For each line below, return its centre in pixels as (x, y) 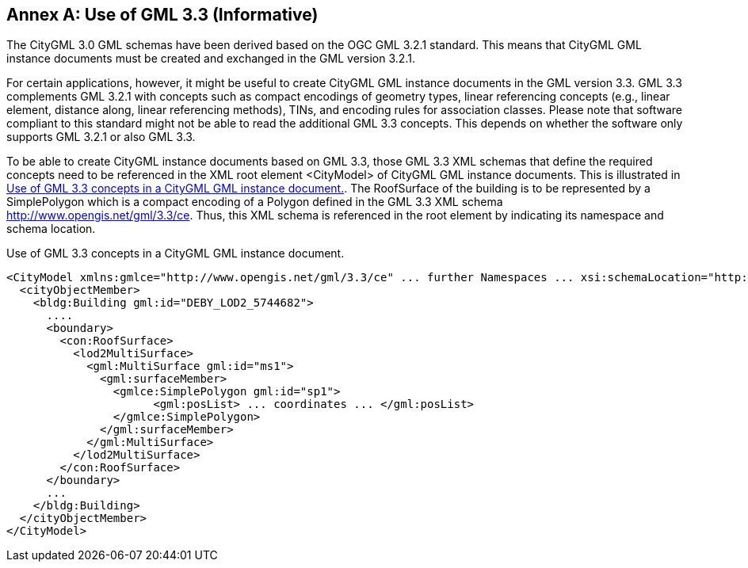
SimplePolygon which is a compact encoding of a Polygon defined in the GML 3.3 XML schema (255, 202)
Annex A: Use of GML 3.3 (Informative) (162, 15)
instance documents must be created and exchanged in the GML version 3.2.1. (211, 59)
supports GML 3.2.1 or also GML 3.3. (101, 137)
